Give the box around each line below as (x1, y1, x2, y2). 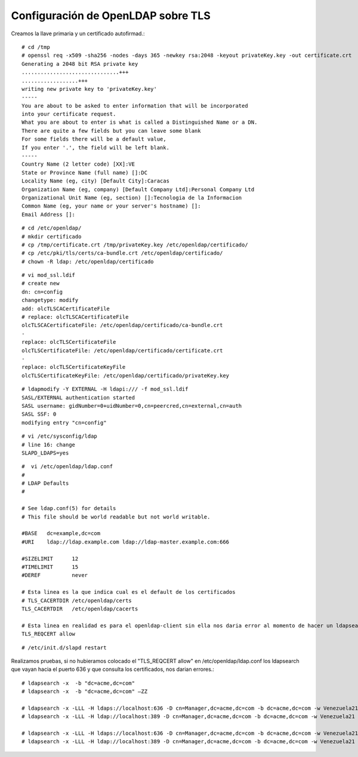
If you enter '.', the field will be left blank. (21, 144, 170, 151)
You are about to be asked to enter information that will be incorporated (21, 102, 248, 109)
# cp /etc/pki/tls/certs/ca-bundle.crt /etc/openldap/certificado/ (21, 250, 223, 257)
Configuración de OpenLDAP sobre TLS (11, 9, 211, 22)
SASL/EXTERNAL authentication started (21, 394, 135, 401)
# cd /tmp (21, 44, 50, 50)
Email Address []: (21, 211, 76, 218)
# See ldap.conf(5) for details (21, 505, 116, 512)
